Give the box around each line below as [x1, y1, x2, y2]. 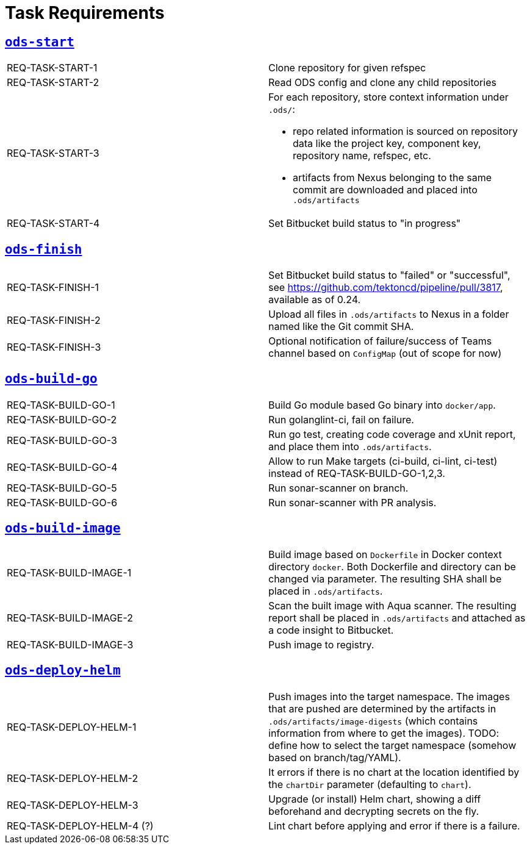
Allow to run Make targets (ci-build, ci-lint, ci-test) [268, 454, 498, 467]
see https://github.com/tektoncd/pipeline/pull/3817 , [268, 281, 503, 294]
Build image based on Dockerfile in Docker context [268, 548, 502, 561]
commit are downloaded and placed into [293, 184, 478, 196]
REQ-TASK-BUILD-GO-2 [7, 413, 117, 426]
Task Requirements [5, 2, 165, 23]
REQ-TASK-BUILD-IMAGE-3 [7, 638, 134, 651]
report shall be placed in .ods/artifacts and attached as [268, 611, 526, 624]
